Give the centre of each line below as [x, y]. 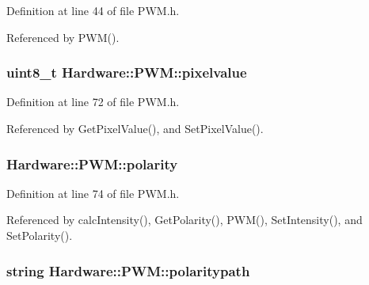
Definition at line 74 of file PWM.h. [93, 193]
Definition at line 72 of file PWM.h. [93, 102]
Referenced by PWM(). [63, 37]
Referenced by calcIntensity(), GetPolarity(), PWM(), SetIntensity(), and [184, 220]
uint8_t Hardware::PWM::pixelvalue [127, 72]
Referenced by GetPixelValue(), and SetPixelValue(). [135, 128]
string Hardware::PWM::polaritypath [128, 270]
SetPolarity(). [40, 235]
